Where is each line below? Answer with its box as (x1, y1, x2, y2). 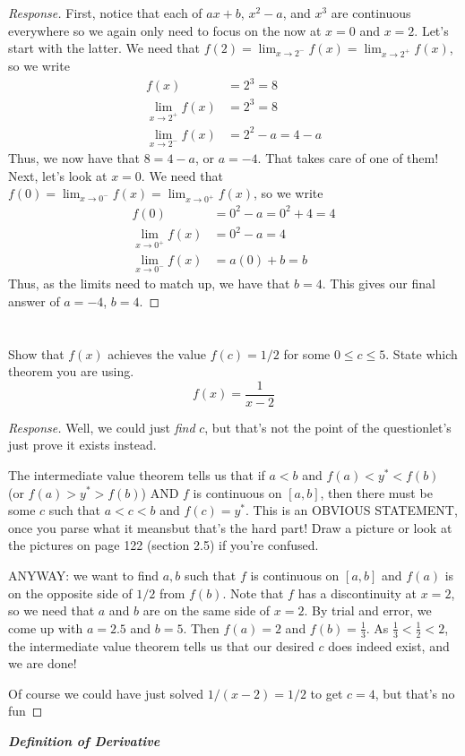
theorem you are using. (8, 362, 134, 381)
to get (310, 683, 343, 702)
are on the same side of (142, 601, 271, 620)
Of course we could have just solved (8, 683, 204, 702)
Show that (8, 344, 65, 363)
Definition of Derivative (8, 731, 160, 750)
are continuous (331, 4, 411, 21)
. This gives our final (322, 274, 435, 293)
